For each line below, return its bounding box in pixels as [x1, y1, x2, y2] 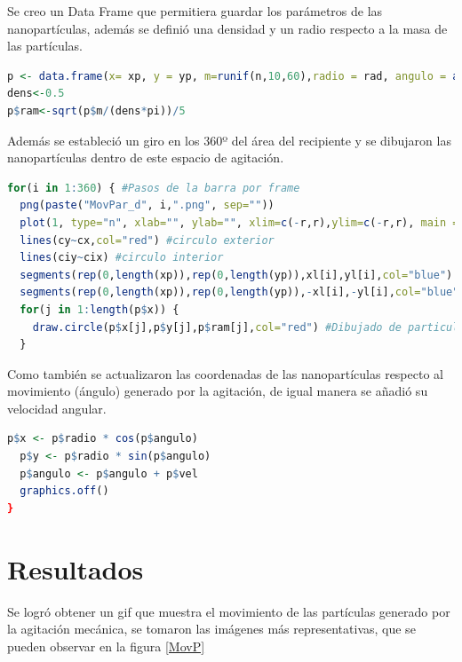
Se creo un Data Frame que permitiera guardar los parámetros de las [7, 2, 383, 20]
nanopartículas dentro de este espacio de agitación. [7, 148, 284, 167]
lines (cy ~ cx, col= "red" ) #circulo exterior [20, 233, 275, 247]
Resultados [7, 550, 144, 587]
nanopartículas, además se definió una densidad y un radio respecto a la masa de [7, 19, 448, 37]
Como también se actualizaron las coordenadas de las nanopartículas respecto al [7, 364, 443, 382]
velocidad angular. [7, 398, 107, 417]
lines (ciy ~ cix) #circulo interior [20, 251, 224, 264]
